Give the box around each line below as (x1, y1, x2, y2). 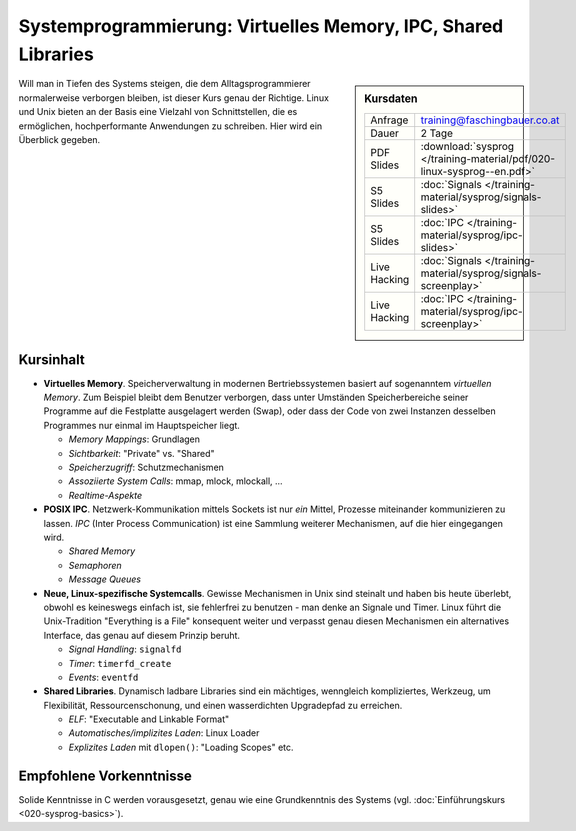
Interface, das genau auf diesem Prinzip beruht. (43, 629, 240, 641)
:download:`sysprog (420, 139, 515, 153)
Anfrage (370, 113, 409, 127)
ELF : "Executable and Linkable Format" (68, 713, 230, 725)
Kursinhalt (18, 351, 85, 368)
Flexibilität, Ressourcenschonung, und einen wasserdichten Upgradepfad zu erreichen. (43, 699, 403, 711)
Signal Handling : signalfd (68, 643, 182, 655)
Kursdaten (364, 92, 418, 106)
